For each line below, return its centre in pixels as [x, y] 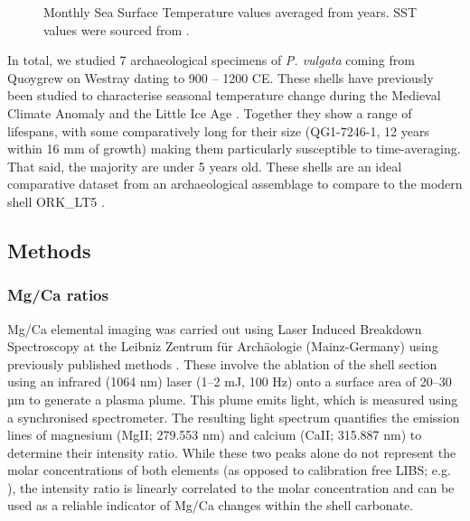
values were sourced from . [117, 29]
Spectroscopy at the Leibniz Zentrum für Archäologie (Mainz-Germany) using [223, 346]
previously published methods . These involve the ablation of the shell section [222, 363]
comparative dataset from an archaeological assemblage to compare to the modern [235, 184]
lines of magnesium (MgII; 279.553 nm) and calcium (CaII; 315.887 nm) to [215, 435]
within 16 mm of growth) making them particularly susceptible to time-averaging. [234, 149]
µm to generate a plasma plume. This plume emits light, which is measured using [233, 399]
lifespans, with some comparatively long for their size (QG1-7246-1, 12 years [218, 130]
